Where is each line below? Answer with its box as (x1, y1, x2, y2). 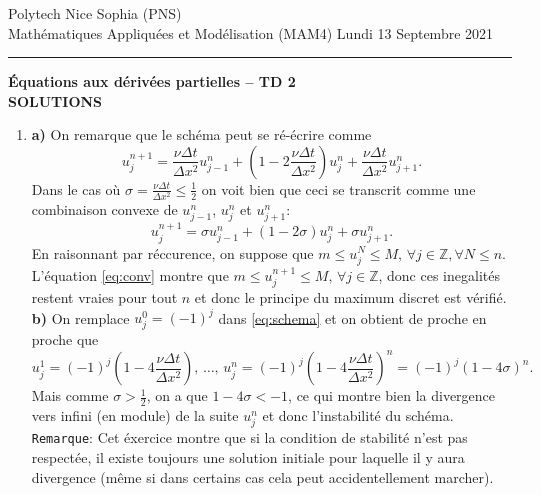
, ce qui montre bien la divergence (288, 385, 496, 406)
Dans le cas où (31, 178, 121, 199)
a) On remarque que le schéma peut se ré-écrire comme (31, 124, 372, 145)
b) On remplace (31, 307, 130, 328)
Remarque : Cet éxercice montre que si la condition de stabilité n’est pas (31, 427, 468, 448)
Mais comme (31, 385, 109, 406)
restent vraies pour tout (31, 287, 178, 308)
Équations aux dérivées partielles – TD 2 (8, 71, 296, 92)
